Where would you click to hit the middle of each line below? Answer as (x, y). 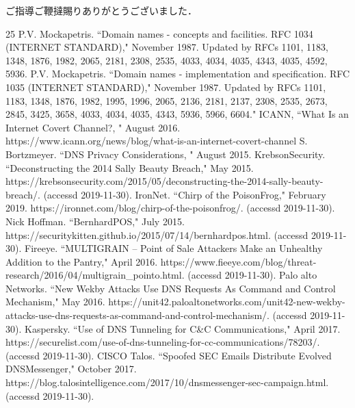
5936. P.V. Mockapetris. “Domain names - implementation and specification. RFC (178, 74)
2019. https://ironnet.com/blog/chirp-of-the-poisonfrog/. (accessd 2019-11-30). (170, 208)
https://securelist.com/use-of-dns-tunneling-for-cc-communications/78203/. (163, 342)
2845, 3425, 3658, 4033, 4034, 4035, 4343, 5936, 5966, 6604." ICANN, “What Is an (177, 114)
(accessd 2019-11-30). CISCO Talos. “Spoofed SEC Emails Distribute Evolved (169, 355)
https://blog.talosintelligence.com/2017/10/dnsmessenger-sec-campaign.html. (167, 382)
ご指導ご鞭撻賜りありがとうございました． (101, 10)
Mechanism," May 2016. (55, 302)
